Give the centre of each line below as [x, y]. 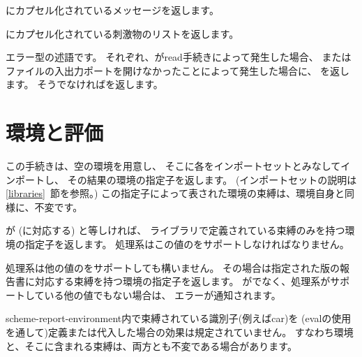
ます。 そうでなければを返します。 [84, 84]
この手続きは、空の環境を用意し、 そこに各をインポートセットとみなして [173, 166]
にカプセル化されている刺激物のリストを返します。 [122, 33]
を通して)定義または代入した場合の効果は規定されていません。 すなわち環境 [180, 332]
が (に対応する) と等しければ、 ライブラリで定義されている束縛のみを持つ [175, 230]
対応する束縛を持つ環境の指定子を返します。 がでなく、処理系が [182, 281]
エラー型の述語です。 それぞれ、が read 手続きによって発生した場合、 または [179, 57]
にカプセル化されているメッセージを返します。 [112, 10]
